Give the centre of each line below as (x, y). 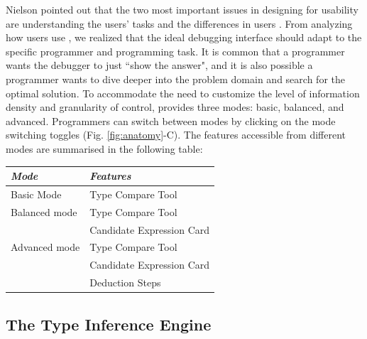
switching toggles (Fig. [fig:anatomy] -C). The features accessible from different (176, 135)
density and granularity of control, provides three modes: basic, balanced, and (175, 107)
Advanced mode (45, 247)
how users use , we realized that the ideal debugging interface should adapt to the (184, 37)
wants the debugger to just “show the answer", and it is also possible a (159, 65)
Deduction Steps (125, 282)
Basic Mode (36, 194)
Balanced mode (44, 211)
